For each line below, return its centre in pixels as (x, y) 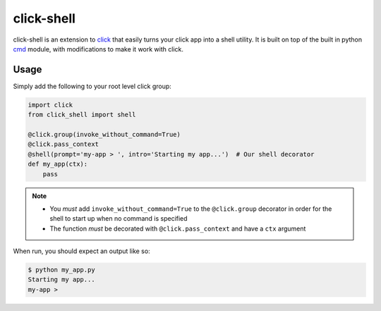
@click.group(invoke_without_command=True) (104, 134)
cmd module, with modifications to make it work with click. (98, 49)
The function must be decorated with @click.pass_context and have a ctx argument (178, 228)
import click (50, 105)
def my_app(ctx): (58, 164)
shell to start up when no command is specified (119, 219)
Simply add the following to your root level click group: (92, 86)
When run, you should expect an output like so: (82, 251)
